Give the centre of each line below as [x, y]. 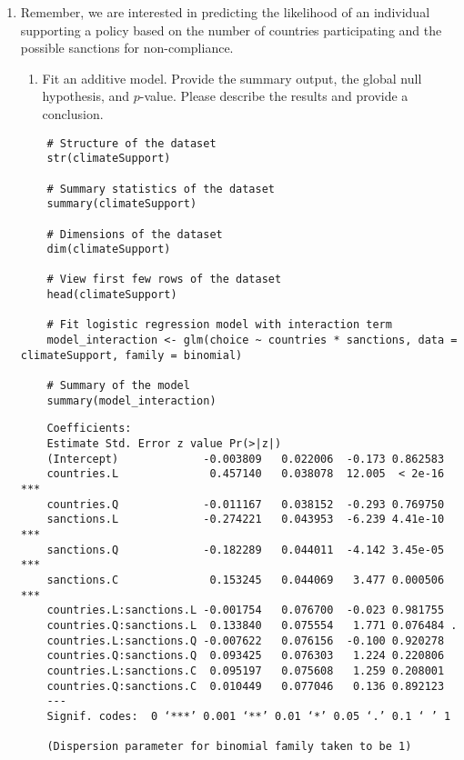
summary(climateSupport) [122, 204]
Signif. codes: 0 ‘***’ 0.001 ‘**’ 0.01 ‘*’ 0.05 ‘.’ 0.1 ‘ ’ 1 [249, 716]
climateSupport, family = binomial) [131, 355]
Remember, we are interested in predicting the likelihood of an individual [225, 12]
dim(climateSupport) [109, 250]
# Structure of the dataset [131, 143]
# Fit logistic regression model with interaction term [219, 325]
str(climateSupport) [109, 159]
